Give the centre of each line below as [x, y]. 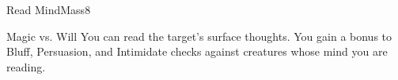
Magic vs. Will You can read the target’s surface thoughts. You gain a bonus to [199, 36]
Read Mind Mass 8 [49, 9]
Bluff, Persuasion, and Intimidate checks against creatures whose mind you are [197, 51]
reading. [26, 66]
